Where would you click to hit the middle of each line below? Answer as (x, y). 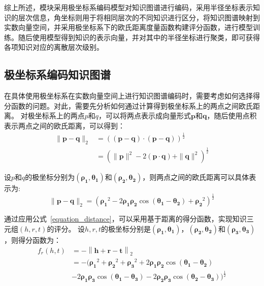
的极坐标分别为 (50, 177)
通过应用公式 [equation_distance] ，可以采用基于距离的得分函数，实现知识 (125, 219)
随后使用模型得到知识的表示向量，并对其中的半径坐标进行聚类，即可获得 (139, 37)
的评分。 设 (66, 228)
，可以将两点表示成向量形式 (144, 116)
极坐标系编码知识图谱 (57, 74)
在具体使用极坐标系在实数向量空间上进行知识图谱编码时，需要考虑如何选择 (128, 96)
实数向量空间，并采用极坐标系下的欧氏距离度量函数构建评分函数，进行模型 (128, 27)
